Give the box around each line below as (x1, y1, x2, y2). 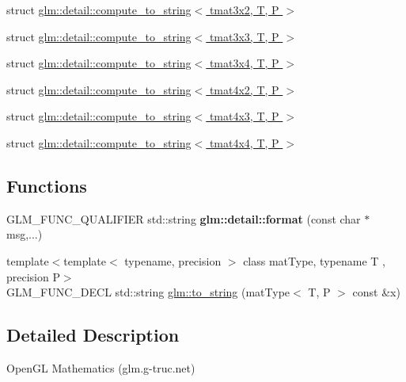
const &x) (352, 284, 400, 300)
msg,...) (6, 226, 43, 243)
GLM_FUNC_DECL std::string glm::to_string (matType (6, 284, 290, 300)
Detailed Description (6, 323, 180, 347)
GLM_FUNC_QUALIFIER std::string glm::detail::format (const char (6, 210, 361, 227)
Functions (6, 173, 87, 197)
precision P (6, 268, 60, 285)
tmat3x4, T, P (209, 55, 279, 71)
